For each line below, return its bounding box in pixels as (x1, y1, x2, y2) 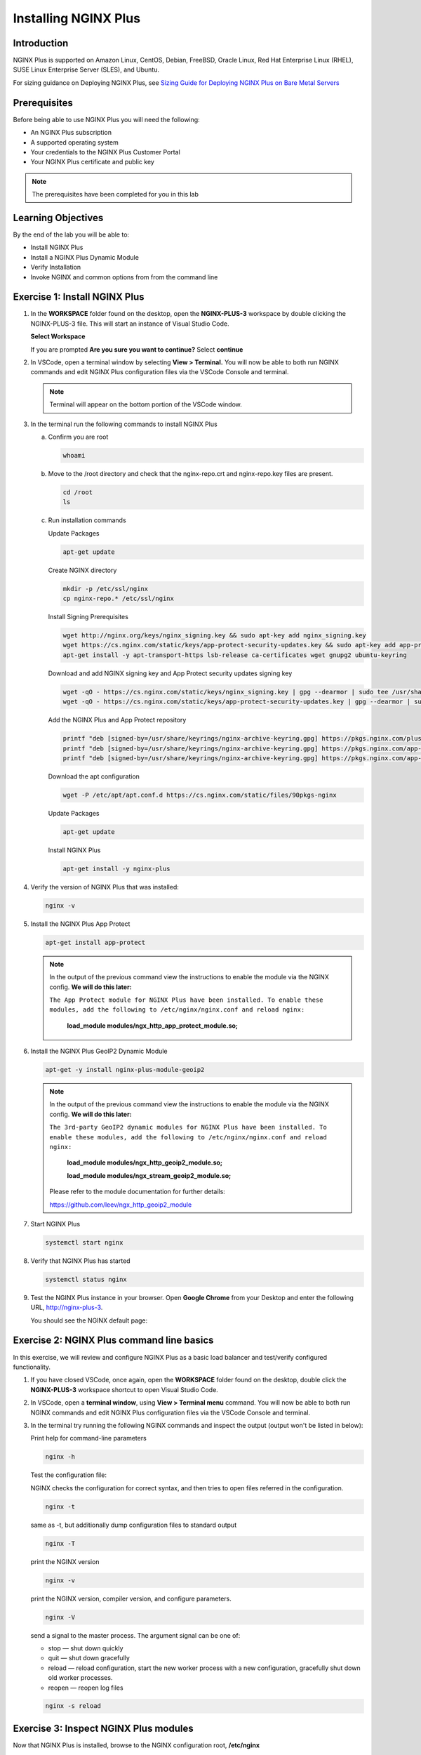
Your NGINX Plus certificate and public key (30, 158, 154, 166)
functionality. (13, 1363, 51, 1371)
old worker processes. (48, 1674, 113, 1682)
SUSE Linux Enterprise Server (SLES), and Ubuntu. (13, 65, 159, 74)
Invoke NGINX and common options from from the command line (30, 272, 218, 281)
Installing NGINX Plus (13, 11, 140, 26)
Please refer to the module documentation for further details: (49, 1187, 226, 1196)
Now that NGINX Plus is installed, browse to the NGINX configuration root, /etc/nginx (13, 1741, 260, 1749)
